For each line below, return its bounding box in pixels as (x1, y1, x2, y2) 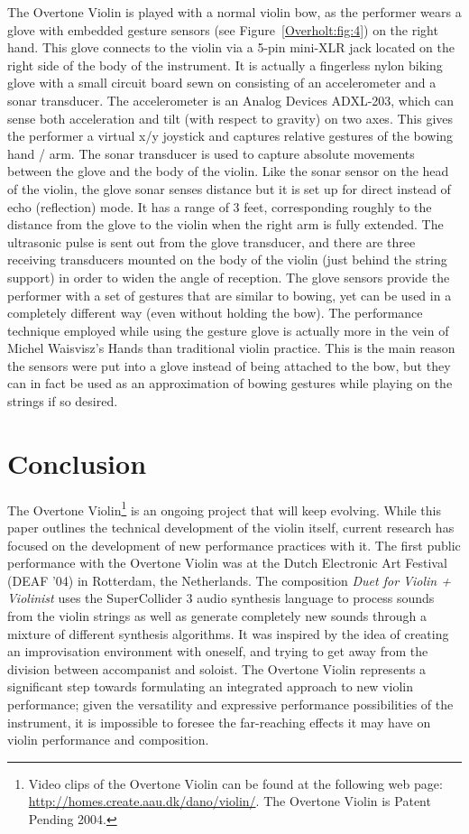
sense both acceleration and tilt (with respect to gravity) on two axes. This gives (7, 108, 454, 127)
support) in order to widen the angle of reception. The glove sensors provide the (7, 267, 450, 286)
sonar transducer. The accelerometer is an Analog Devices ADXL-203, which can (7, 90, 454, 109)
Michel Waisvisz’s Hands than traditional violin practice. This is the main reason (7, 338, 455, 357)
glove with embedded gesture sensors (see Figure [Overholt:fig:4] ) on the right (7, 20, 438, 39)
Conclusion (7, 444, 147, 481)
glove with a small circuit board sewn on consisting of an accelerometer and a (7, 73, 437, 92)
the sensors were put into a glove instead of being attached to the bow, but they (7, 356, 451, 375)
